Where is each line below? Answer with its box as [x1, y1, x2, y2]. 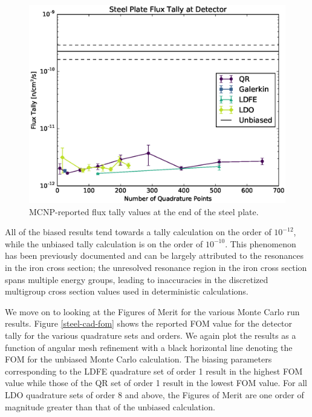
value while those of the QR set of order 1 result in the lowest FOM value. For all [5, 376, 307, 389]
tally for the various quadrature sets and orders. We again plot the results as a [5, 329, 296, 342]
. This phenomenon [225, 237, 296, 250]
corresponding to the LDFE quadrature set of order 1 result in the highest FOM [5, 364, 303, 377]
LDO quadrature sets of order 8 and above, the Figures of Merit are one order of [5, 389, 304, 401]
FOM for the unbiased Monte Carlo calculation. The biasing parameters [5, 353, 272, 365]
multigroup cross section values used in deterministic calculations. [5, 285, 249, 298]
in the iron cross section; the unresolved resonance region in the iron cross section [5, 261, 307, 274]
